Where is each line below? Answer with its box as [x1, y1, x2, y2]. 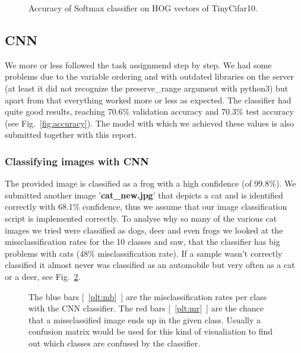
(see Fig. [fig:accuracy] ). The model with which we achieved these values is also [5, 116, 294, 129]
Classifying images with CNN [5, 153, 149, 168]
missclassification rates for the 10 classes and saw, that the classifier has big [5, 235, 280, 248]
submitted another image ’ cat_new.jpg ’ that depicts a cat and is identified [5, 188, 283, 201]
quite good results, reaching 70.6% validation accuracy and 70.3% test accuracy [5, 105, 294, 118]
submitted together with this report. [5, 128, 137, 141]
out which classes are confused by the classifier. [28, 336, 201, 349]
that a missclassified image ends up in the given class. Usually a [28, 313, 261, 326]
